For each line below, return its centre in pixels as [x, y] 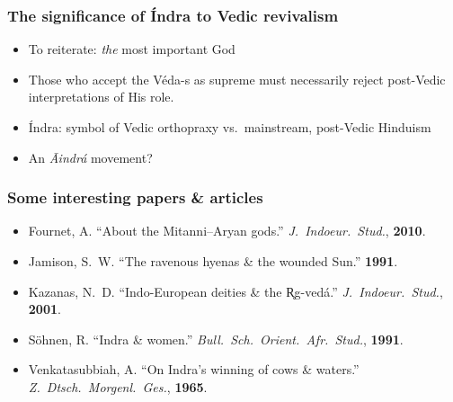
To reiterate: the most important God [132, 49]
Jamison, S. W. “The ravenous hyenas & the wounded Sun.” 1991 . [213, 261]
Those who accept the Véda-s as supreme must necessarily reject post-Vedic [237, 79]
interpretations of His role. [101, 97]
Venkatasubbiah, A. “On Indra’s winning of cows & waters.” [194, 369]
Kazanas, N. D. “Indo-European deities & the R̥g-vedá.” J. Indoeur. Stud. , [235, 291]
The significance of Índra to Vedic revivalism [173, 15]
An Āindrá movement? [90, 157]
